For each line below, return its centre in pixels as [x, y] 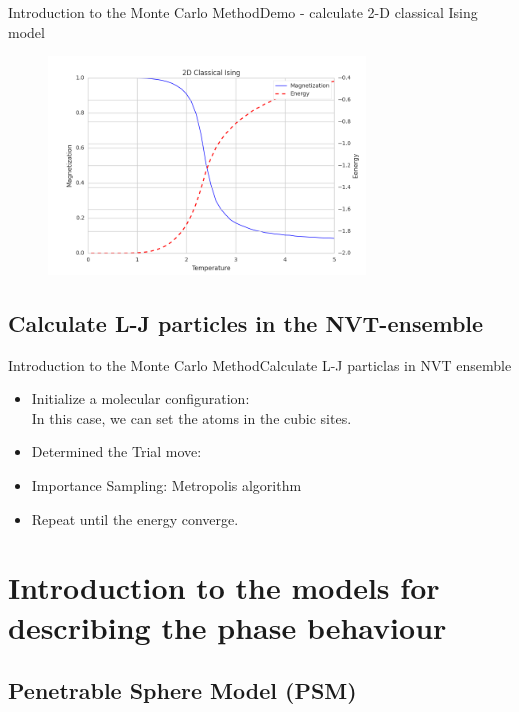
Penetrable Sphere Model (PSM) [182, 690]
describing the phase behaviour [227, 626]
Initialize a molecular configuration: [140, 398]
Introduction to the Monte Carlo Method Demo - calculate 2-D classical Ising [243, 12]
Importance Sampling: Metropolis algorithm [166, 484]
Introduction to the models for [224, 587]
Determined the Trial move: [116, 451]
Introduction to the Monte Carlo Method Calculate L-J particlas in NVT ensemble [260, 364]
